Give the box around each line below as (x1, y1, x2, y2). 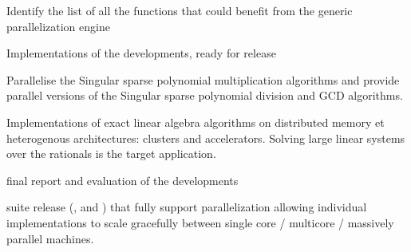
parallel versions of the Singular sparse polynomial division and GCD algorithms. (6, 87, 403, 104)
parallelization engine (6, 18, 110, 34)
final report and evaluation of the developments (6, 171, 239, 188)
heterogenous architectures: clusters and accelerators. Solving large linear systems (6, 129, 405, 146)
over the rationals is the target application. (6, 145, 216, 162)
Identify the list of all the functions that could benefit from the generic (6, 2, 353, 18)
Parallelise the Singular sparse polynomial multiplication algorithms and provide (6, 71, 400, 88)
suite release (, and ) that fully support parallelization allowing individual (6, 199, 367, 215)
